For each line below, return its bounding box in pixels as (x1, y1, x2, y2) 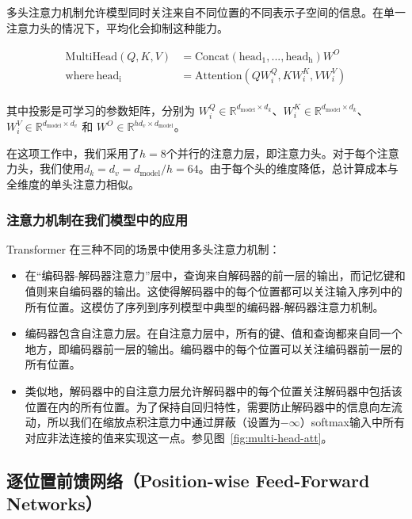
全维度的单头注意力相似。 (6, 175, 139, 192)
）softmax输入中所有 (299, 414, 406, 430)
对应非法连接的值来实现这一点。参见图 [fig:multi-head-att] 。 (25, 429, 333, 445)
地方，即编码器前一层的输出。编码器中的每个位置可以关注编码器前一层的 (25, 340, 402, 357)
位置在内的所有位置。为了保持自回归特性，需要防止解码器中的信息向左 (25, 398, 391, 414)
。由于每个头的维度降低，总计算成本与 (198, 160, 399, 177)
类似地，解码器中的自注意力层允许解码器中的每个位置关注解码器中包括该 (25, 382, 402, 399)
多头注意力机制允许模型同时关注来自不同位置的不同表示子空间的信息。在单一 (6, 4, 406, 20)
